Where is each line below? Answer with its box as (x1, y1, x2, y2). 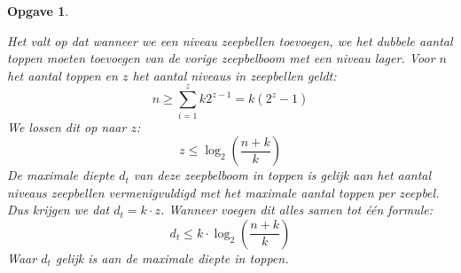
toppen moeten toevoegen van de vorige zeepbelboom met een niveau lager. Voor (7, 49, 435, 67)
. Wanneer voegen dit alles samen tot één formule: (160, 200, 433, 219)
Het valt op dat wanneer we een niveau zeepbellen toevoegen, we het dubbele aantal (7, 31, 453, 50)
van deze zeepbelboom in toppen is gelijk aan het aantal (133, 166, 432, 184)
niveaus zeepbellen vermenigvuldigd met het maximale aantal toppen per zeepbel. (7, 183, 440, 201)
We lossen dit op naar (7, 117, 127, 136)
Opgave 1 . (7, 2, 69, 19)
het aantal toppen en (7, 66, 118, 84)
